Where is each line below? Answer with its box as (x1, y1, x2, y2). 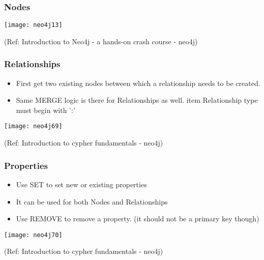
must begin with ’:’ (16, 104, 75, 115)
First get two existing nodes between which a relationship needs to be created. (16, 77, 260, 88)
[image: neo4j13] (4, 21, 63, 29)
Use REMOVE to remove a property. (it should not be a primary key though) (16, 213, 259, 224)
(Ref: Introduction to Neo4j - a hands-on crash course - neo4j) (4, 36, 198, 46)
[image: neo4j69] (4, 123, 63, 130)
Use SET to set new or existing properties (16, 179, 147, 189)
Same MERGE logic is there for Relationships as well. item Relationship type (16, 95, 258, 105)
